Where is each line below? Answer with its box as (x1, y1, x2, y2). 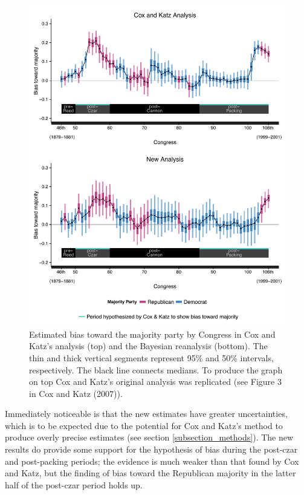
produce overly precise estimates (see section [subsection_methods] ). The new (5, 431, 294, 444)
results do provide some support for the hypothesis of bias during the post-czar (5, 443, 298, 456)
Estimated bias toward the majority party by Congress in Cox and (29, 327, 276, 340)
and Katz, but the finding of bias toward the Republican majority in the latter (5, 467, 296, 479)
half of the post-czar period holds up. (5, 478, 143, 491)
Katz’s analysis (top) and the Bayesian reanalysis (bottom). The (29, 339, 268, 352)
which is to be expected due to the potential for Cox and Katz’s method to (5, 419, 283, 431)
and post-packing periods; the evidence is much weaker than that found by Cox (5, 454, 299, 467)
